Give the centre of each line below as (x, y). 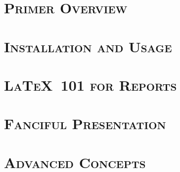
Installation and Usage (88, 46)
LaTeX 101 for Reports (90, 85)
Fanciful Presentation (85, 123)
